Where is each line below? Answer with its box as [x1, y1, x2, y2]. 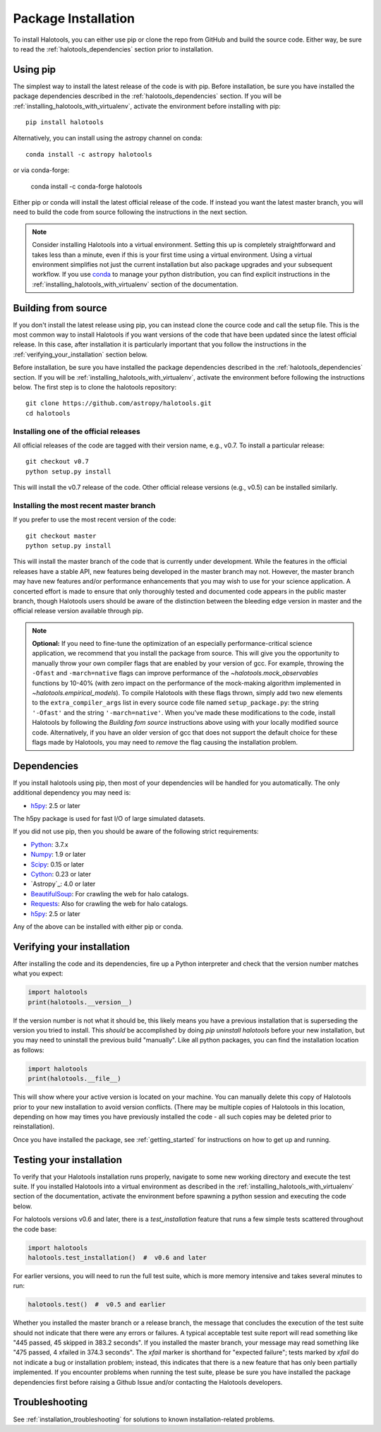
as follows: [13, 1045, 45, 1054]
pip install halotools [25, 119, 104, 126]
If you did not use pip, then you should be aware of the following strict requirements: [13, 827, 259, 836]
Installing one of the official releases [13, 426, 141, 436]
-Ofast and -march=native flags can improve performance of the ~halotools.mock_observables [32, 669, 319, 678]
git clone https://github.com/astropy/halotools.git [25, 399, 212, 407]
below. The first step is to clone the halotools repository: [13, 383, 176, 391]
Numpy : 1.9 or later [30, 850, 86, 859]
